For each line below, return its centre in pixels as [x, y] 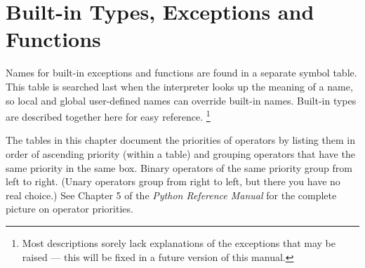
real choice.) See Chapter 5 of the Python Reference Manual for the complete [171, 195]
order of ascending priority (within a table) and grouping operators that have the [180, 153]
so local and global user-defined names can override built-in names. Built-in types [181, 100]
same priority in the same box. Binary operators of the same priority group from [179, 167]
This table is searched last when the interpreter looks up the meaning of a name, [179, 86]
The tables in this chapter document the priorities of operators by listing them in [180, 140]
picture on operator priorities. [69, 209]
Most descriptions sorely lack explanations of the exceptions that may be [179, 242]
